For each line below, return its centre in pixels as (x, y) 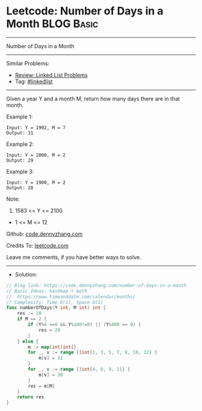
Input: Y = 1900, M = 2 (36, 182)
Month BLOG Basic (52, 24)
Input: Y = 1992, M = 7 (36, 127)
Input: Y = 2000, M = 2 (36, 155)
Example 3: (20, 171)
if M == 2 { (32, 319)
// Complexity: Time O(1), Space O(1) (55, 302)
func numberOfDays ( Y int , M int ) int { (56, 308)
